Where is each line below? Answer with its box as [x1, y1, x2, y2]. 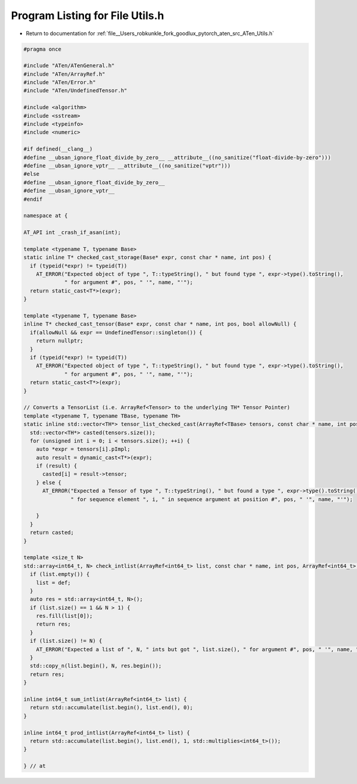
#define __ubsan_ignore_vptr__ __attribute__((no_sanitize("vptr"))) [23, 163, 231, 169]
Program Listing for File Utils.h [11, 9, 164, 22]
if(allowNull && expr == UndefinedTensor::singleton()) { [30, 329, 203, 336]
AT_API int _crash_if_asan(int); [23, 229, 121, 236]
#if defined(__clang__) [23, 146, 93, 153]
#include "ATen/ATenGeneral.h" [23, 63, 115, 69]
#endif [23, 195, 43, 203]
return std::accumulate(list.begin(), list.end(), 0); [30, 704, 193, 711]
